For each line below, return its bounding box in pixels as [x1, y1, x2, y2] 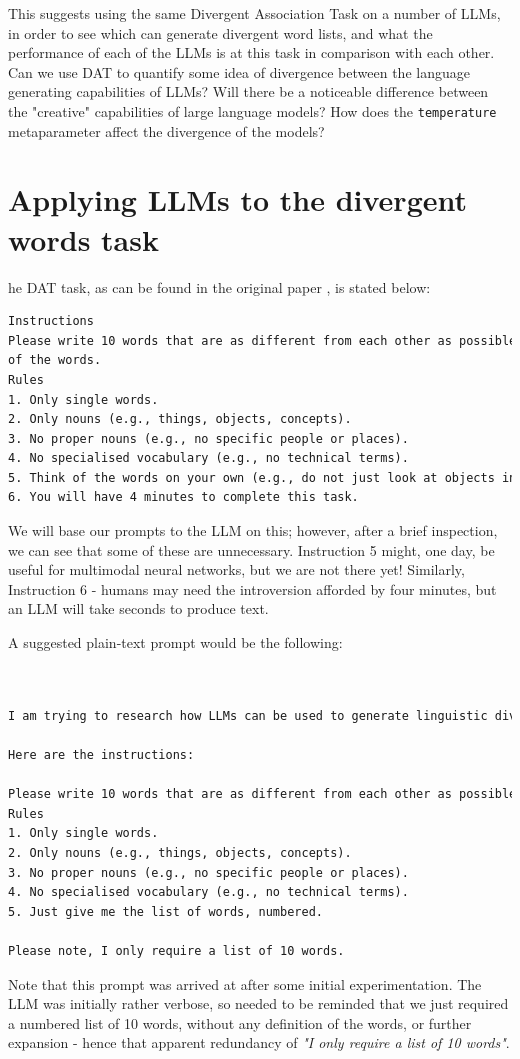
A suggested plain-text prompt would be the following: [8, 632, 343, 653]
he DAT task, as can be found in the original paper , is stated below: [8, 276, 431, 297]
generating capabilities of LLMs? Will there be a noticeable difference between [8, 81, 489, 102]
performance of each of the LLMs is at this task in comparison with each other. [8, 42, 495, 63]
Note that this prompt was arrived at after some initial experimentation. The [8, 973, 482, 994]
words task [8, 218, 159, 259]
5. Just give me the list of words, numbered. [8, 904, 323, 919]
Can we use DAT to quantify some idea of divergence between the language [8, 61, 470, 82]
